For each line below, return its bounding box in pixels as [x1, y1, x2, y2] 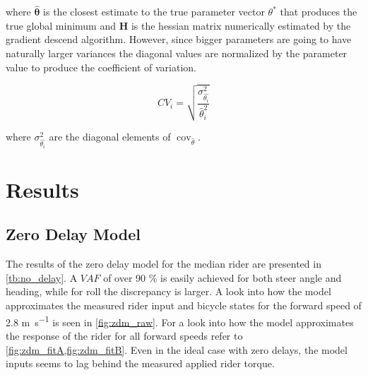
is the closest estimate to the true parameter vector [43, 4, 265, 19]
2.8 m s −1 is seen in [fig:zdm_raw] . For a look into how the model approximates [6, 312, 354, 329]
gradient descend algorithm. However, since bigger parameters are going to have [6, 32, 352, 47]
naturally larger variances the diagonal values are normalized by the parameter [6, 46, 348, 60]
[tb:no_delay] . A [6, 270, 78, 285]
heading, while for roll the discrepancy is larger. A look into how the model [6, 284, 331, 299]
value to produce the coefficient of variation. [6, 59, 196, 74]
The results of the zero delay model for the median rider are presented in [6, 256, 321, 271]
